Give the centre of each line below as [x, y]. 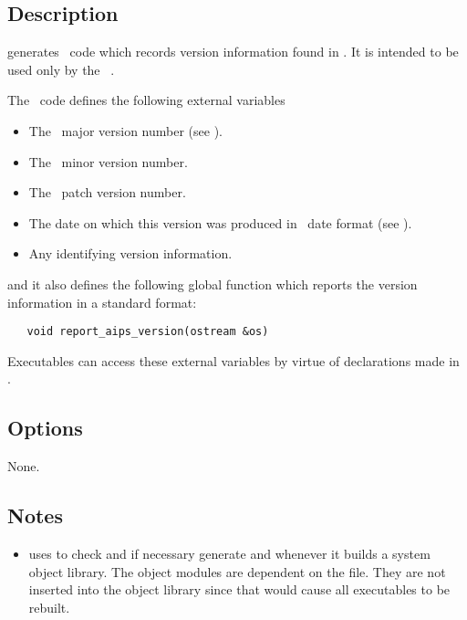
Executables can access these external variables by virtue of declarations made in [233, 360]
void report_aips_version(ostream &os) [148, 332]
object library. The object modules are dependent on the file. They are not [237, 571]
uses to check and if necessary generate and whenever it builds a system [229, 553]
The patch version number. [107, 192]
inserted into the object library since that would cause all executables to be [239, 589]
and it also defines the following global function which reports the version [213, 284]
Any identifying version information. [130, 253]
